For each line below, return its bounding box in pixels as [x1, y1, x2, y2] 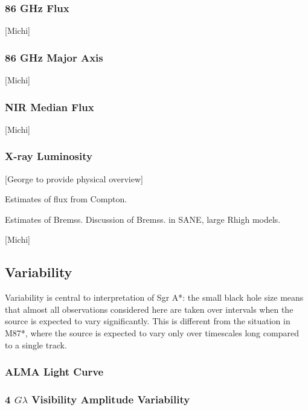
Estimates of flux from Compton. [5, 193, 127, 205]
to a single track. [5, 338, 67, 351]
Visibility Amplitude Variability [31, 391, 190, 406]
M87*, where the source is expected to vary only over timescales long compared [5, 327, 299, 339]
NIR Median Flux [5, 99, 94, 114]
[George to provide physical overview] [5, 172, 143, 185]
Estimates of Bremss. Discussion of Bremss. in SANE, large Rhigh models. [5, 213, 281, 225]
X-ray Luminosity [5, 149, 92, 164]
